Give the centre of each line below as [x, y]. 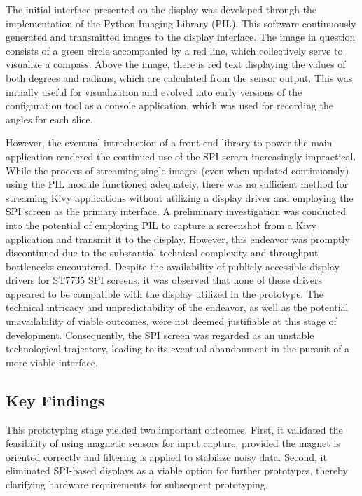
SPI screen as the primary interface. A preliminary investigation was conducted [176, 211]
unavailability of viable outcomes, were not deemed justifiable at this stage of [171, 321]
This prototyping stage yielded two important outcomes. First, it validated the [174, 429]
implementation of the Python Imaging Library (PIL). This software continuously [181, 23]
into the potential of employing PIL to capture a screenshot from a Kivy [161, 225]
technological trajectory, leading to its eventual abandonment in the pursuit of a [178, 349]
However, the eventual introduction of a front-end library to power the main [169, 143]
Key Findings [55, 400]
